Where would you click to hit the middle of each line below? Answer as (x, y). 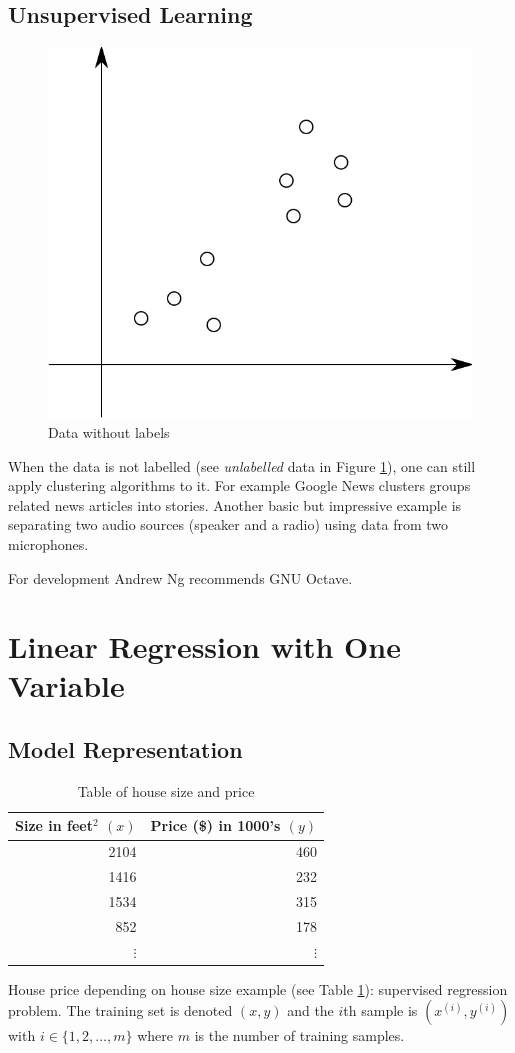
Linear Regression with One (204, 646)
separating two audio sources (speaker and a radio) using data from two (228, 524)
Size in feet (54, 825)
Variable (66, 685)
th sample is (380, 1010)
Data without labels (109, 431)
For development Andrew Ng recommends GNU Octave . (180, 577)
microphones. (48, 543)
